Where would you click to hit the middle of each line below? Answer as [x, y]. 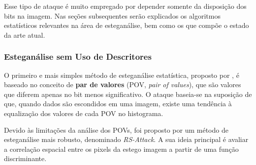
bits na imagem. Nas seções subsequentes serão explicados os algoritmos [112, 15]
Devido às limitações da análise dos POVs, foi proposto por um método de [116, 130]
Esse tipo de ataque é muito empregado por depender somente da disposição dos [125, 6]
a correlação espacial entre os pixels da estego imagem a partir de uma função [121, 149]
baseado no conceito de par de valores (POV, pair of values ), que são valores [123, 84]
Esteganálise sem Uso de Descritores [78, 57]
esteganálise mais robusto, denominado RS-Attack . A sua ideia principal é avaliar [126, 139]
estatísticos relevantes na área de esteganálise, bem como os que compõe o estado [127, 25]
